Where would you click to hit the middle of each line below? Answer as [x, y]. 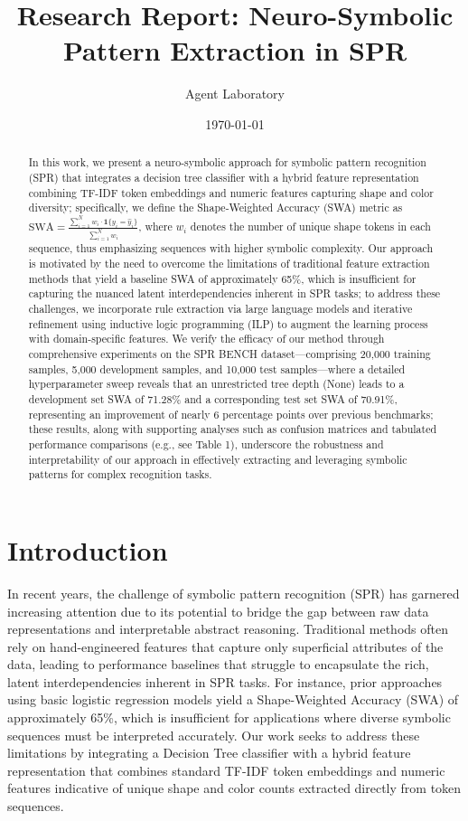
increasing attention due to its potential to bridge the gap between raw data [218, 611]
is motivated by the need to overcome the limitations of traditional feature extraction [229, 264]
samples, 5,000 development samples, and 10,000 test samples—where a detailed [217, 368]
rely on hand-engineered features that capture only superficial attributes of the [225, 646]
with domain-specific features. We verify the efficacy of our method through [206, 339]
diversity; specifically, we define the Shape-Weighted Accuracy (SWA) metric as [215, 208]
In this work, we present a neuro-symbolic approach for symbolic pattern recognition [227, 162]
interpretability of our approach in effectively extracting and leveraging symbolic [218, 459]
